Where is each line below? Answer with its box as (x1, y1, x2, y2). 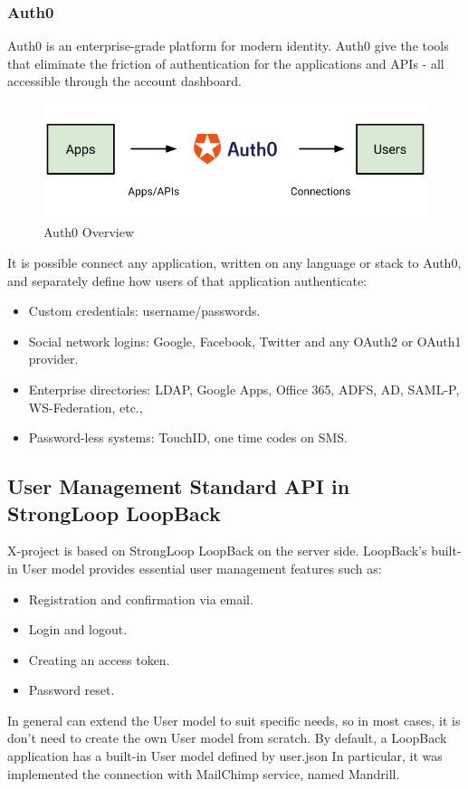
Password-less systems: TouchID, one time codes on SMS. (28, 428, 348, 447)
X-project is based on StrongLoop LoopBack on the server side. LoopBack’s (7, 541, 427, 560)
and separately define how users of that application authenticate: (7, 271, 367, 290)
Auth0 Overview (43, 223, 134, 242)
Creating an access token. (28, 650, 170, 669)
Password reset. (28, 680, 115, 699)
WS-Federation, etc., (28, 397, 143, 416)
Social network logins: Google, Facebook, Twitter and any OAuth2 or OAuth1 (28, 331, 462, 350)
